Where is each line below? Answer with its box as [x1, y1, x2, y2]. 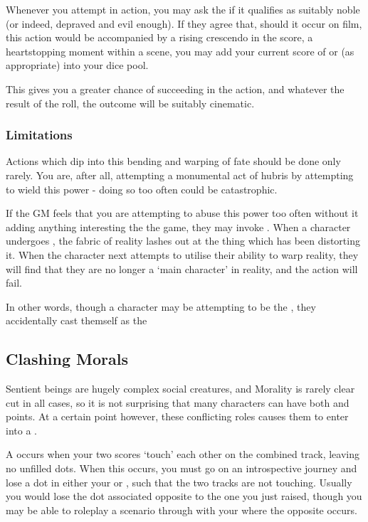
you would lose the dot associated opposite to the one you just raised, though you [6, 489, 362, 504]
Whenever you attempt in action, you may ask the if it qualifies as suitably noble [6, 2, 360, 16]
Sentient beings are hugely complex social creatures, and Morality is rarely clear [6, 381, 355, 396]
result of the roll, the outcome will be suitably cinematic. [6, 95, 255, 110]
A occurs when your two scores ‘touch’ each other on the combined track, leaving [6, 447, 359, 462]
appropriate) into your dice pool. [6, 58, 149, 73]
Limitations [6, 126, 73, 144]
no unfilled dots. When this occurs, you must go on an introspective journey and [6, 461, 357, 476]
